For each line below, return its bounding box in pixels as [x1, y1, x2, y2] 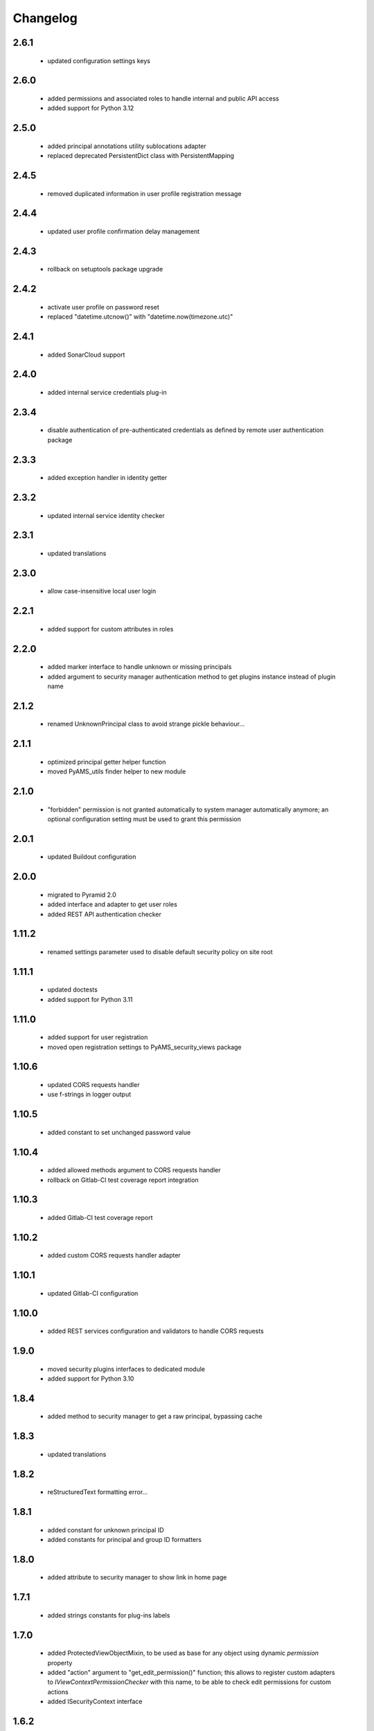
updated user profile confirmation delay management [47, 227, 200, 235]
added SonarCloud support [47, 350, 125, 359]
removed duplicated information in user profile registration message [47, 189, 242, 197]
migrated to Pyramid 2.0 [47, 890, 117, 899]
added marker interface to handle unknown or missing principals [47, 663, 232, 671]
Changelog [12, 10, 78, 26]
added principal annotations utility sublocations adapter [47, 142, 207, 150]
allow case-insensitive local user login [47, 587, 157, 595]
